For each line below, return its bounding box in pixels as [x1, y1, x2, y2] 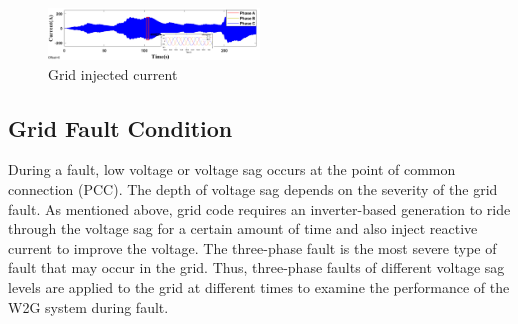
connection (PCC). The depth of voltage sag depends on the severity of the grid [8, 178, 498, 199]
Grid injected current [48, 63, 178, 84]
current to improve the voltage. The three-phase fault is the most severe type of [8, 237, 497, 258]
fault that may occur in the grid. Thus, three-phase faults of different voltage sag [8, 257, 505, 278]
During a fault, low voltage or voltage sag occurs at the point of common [8, 159, 456, 180]
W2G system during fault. [8, 296, 169, 317]
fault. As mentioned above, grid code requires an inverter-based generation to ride [8, 198, 511, 219]
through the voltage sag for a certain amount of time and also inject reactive [8, 218, 478, 239]
